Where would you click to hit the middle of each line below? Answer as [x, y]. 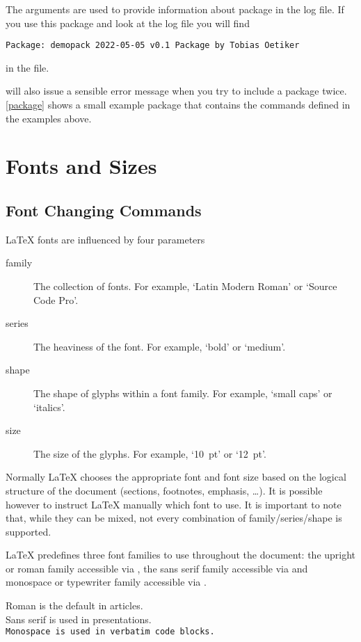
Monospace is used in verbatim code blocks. [110, 632]
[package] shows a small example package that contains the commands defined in [178, 105]
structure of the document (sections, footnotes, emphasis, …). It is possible [164, 490]
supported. [29, 531]
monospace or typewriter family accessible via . [106, 582]
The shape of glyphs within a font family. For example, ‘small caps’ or [183, 393]
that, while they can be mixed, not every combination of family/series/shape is [174, 518]
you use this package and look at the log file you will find [128, 23]
